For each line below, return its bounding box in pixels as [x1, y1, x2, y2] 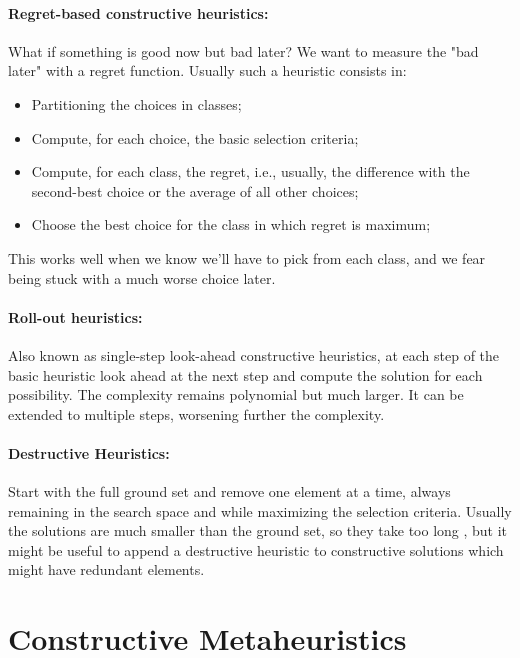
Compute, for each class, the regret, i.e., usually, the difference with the [31, 161, 470, 182]
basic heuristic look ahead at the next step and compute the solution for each [8, 364, 483, 385]
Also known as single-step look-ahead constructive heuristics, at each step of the [8, 344, 500, 365]
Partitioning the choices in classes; [31, 93, 242, 114]
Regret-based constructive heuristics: [8, 2, 269, 23]
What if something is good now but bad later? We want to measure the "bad [8, 40, 479, 61]
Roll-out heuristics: [8, 306, 143, 327]
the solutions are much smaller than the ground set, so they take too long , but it [8, 520, 508, 541]
